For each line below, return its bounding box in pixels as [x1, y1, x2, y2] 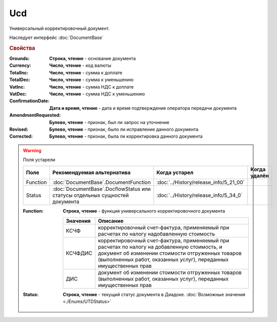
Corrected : [9, 133, 33, 139]
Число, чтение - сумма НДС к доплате [49, 84, 134, 90]
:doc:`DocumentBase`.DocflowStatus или [52, 185, 151, 192]
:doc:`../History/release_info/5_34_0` [156, 192, 243, 199]
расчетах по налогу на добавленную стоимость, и [98, 243, 222, 250]
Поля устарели [23, 157, 56, 163]
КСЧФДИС [66, 250, 93, 257]
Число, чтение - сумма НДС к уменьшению [49, 91, 145, 97]
